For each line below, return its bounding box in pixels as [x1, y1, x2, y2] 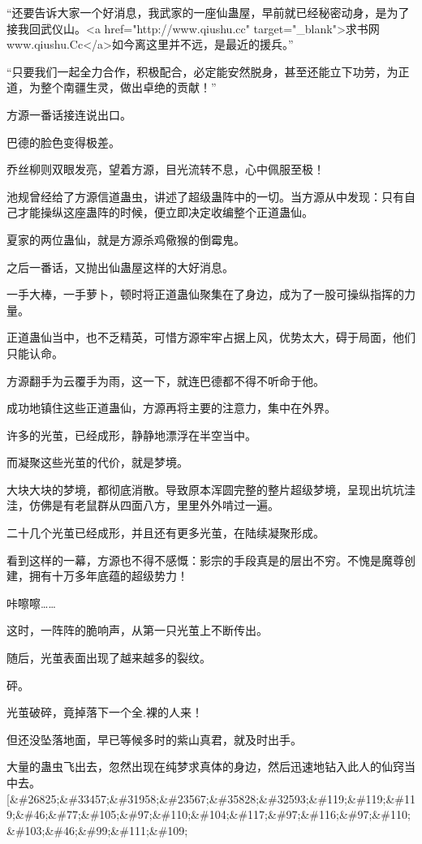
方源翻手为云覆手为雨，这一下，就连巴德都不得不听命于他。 [6, 372, 325, 389]
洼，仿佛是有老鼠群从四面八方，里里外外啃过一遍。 [6, 497, 279, 514]
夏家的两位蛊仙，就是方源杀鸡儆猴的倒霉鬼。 [6, 230, 245, 248]
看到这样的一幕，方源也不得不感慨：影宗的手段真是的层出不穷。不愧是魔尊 [6, 551, 404, 568]
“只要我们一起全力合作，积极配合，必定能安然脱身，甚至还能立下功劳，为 [6, 62, 398, 80]
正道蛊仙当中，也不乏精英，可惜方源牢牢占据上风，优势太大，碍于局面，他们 [6, 329, 416, 346]
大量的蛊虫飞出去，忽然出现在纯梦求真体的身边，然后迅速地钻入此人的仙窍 [6, 758, 404, 775]
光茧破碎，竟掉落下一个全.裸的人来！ [6, 704, 203, 721]
